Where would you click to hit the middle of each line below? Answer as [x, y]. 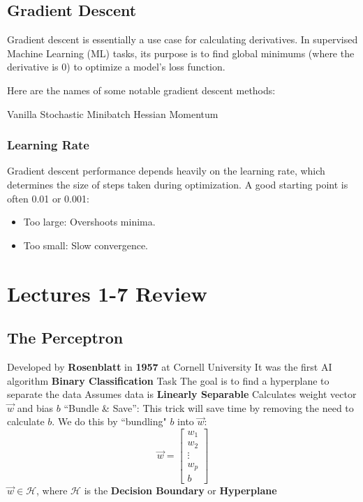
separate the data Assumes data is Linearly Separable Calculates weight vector [182, 394]
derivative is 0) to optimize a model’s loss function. [116, 67]
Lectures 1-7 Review [107, 293]
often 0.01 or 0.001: [48, 198]
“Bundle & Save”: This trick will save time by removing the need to [209, 407]
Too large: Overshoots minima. [89, 222]
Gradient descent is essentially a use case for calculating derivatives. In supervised [183, 39]
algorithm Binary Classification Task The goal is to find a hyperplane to [168, 380]
